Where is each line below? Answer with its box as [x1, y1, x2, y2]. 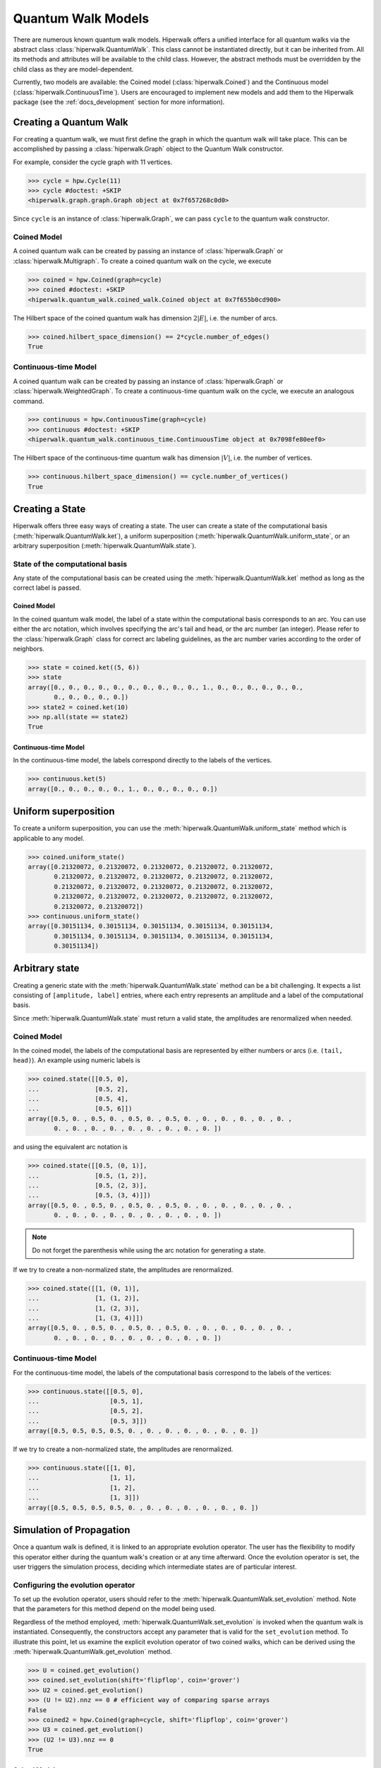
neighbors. [13, 644, 45, 653]
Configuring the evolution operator [13, 1580, 135, 1590]
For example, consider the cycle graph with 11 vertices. [13, 158, 173, 166]
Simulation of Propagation [13, 1524, 131, 1536]
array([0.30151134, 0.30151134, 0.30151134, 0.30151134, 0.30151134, [28, 922, 274, 930]
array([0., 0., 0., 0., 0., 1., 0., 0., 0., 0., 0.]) [28, 785, 218, 793]
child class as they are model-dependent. [13, 64, 134, 74]
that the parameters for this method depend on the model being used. [13, 1605, 217, 1613]
